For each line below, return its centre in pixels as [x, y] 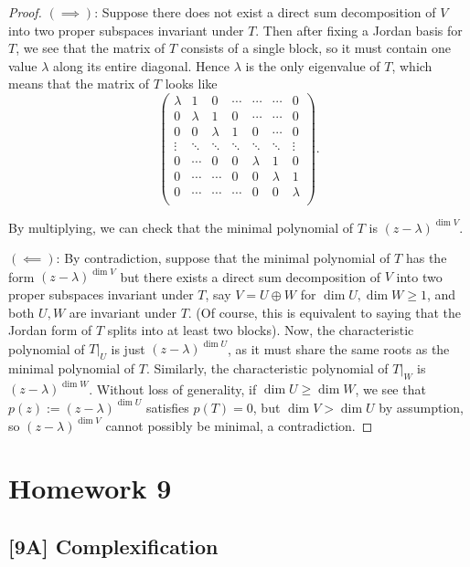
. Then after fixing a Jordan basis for [359, 30]
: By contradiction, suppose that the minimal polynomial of [223, 258]
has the [426, 258]
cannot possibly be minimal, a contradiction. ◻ [239, 425]
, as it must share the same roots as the [338, 348]
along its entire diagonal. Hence [142, 65]
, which [412, 65]
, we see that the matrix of [91, 48]
